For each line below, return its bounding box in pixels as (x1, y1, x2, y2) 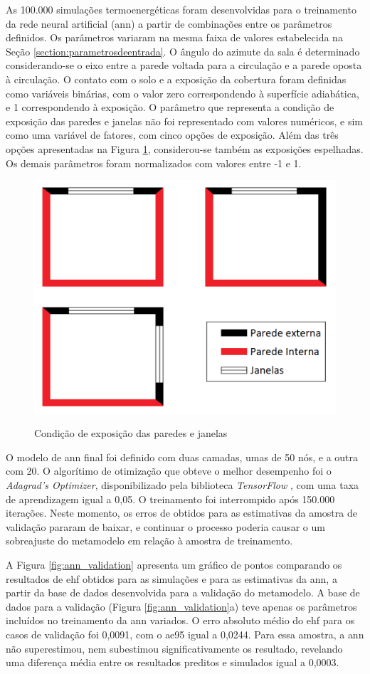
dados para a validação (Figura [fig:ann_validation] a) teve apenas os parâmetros (6, 599, 357, 614)
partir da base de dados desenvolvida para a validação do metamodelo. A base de (6, 585, 360, 600)
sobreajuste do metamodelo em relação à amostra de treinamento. (6, 533, 293, 548)
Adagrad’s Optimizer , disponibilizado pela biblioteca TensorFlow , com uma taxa (6, 478, 359, 493)
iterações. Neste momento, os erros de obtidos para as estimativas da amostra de (6, 505, 357, 520)
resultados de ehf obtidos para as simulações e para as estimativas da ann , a (6, 571, 337, 586)
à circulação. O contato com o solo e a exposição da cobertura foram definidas (6, 71, 347, 86)
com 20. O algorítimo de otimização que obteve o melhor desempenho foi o (6, 463, 332, 478)
